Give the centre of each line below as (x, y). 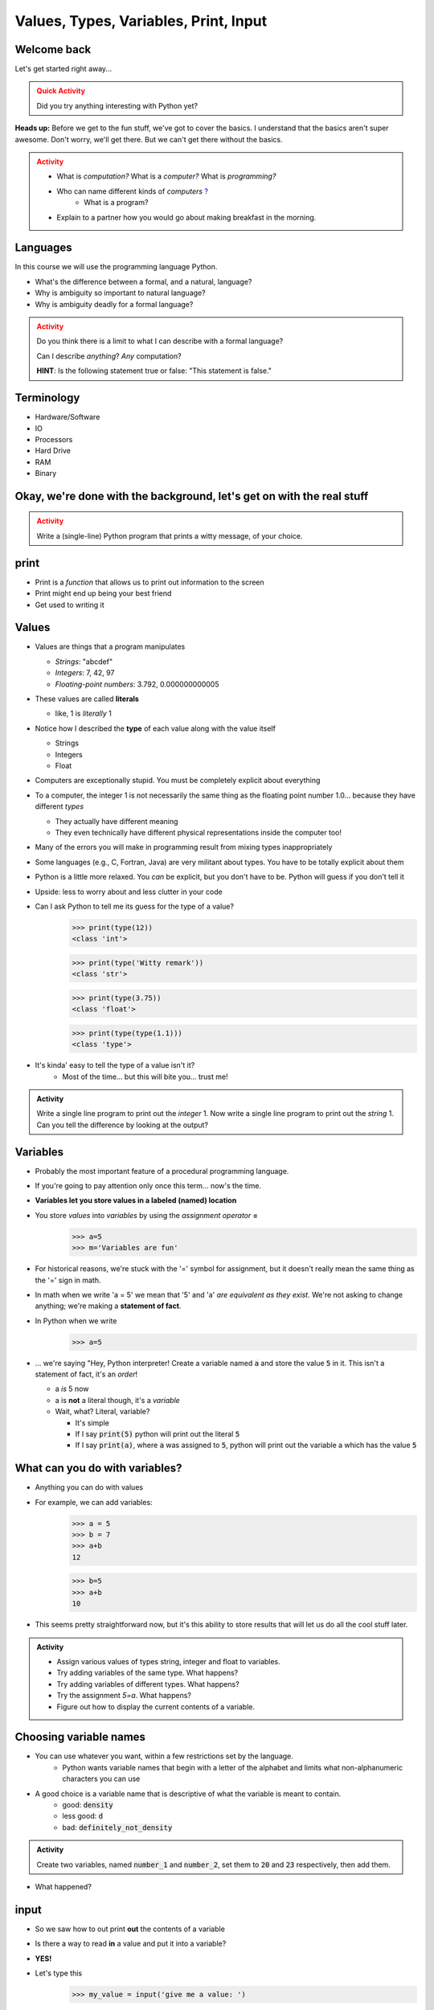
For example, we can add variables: (94, 1502)
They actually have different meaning (117, 821)
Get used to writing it (70, 605)
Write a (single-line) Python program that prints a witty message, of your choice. (170, 535)
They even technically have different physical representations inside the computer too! (198, 832)
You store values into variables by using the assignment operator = (146, 1215)
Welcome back (53, 49)
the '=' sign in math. (68, 1280)
